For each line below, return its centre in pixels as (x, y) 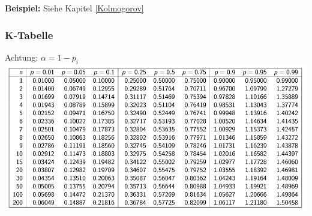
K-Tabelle (29, 34)
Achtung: (22, 57)
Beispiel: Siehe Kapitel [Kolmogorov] (74, 8)
